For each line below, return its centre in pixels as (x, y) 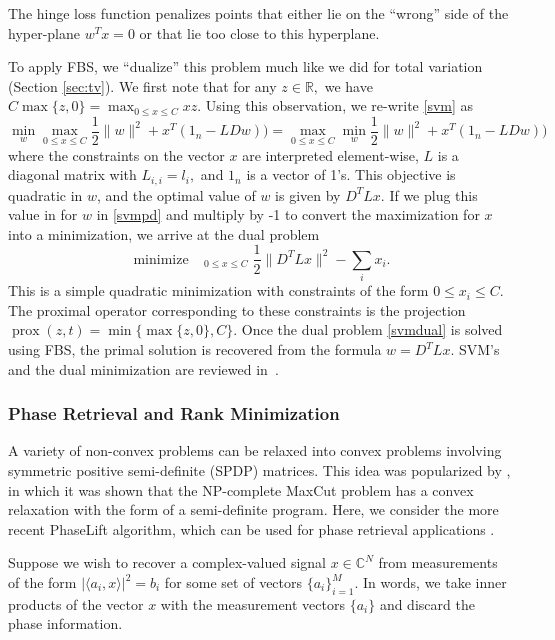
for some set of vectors (233, 582)
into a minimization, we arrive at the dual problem (164, 233)
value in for (43, 214)
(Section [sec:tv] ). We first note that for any (142, 85)
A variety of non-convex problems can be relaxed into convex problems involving (255, 450)
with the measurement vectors (252, 603)
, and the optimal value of (176, 194)
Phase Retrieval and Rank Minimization (174, 413)
